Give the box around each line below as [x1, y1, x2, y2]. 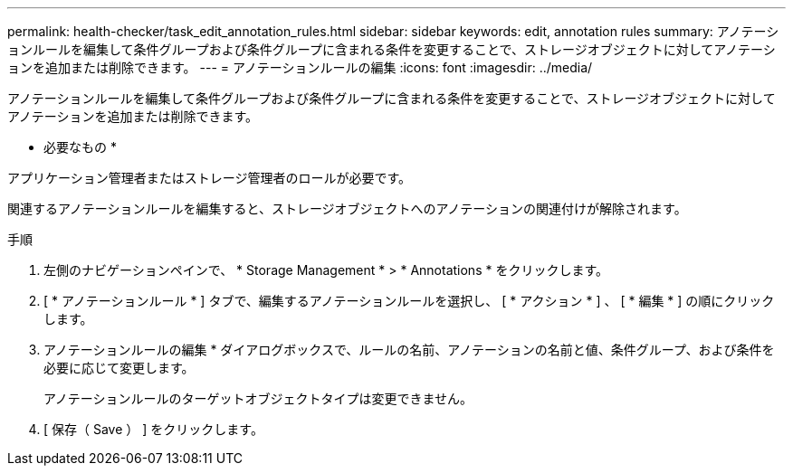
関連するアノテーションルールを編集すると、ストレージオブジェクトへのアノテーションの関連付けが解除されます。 [7, 201, 687, 216]
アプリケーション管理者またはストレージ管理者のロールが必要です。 [7, 170, 412, 185]
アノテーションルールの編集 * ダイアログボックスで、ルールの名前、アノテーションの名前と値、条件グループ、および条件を [43, 342, 775, 357]
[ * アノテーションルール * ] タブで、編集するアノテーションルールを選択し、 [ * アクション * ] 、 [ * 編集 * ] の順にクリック [43, 293, 775, 308]
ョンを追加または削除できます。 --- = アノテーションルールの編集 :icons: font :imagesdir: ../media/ [7, 60, 593, 75]
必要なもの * [43, 139, 117, 155]
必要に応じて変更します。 [43, 360, 195, 375]
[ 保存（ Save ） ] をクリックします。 [43, 421, 263, 437]
